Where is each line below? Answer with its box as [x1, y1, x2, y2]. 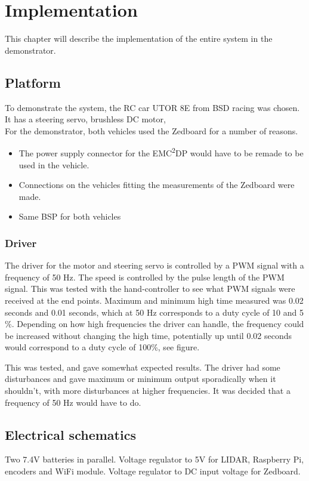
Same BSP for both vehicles [18, 210, 121, 223]
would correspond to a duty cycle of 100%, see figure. [5, 341, 200, 353]
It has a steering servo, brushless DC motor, [5, 113, 166, 125]
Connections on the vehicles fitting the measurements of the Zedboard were [18, 178, 295, 191]
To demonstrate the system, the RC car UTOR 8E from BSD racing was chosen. [5, 101, 300, 113]
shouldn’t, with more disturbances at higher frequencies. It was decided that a [5, 384, 291, 397]
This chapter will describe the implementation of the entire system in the [5, 32, 273, 45]
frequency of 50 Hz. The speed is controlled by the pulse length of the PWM [5, 270, 285, 283]
